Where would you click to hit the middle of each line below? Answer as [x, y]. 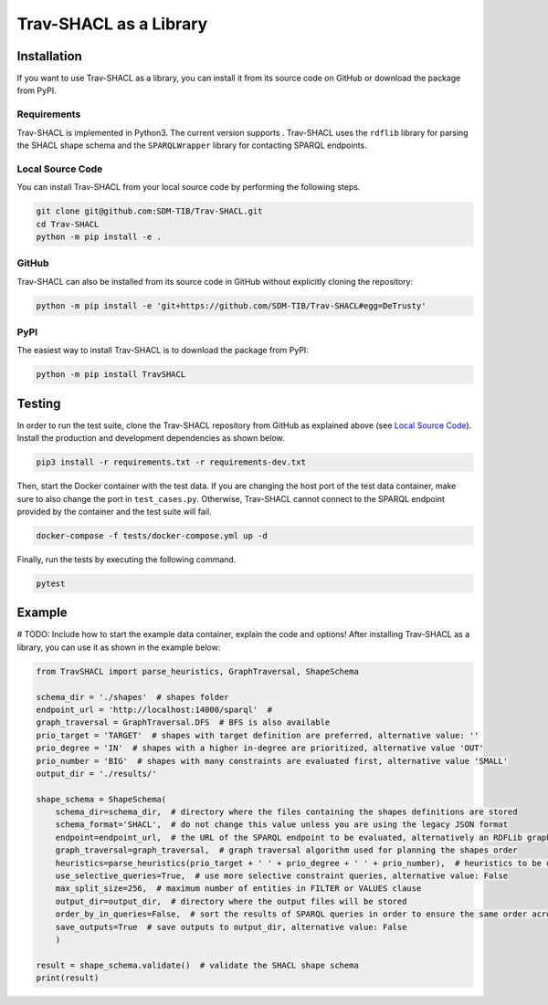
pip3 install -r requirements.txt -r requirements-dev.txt [171, 462]
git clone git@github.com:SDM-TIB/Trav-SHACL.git [149, 211]
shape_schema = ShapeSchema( [101, 799]
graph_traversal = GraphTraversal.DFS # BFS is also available [183, 722]
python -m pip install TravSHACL [111, 375]
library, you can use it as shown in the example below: [119, 647]
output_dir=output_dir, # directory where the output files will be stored [231, 901]
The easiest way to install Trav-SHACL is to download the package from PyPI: [163, 351]
